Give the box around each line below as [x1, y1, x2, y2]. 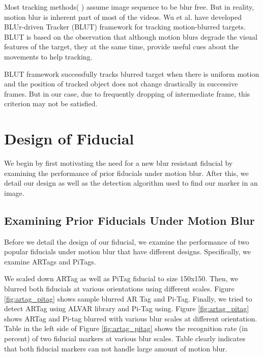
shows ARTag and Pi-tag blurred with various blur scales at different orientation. [4, 313, 257, 323]
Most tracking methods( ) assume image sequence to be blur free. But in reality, [4, 2, 254, 12]
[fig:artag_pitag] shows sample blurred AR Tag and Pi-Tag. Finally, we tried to [4, 293, 252, 304]
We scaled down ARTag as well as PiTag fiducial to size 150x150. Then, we [4, 273, 239, 284]
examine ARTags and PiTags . [4, 256, 96, 266]
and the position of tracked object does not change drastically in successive [4, 78, 238, 89]
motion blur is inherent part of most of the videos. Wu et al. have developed [4, 11, 242, 22]
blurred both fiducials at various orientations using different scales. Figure [4, 283, 235, 294]
